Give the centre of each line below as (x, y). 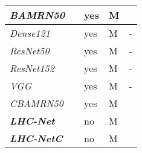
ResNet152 (32, 68)
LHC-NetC (36, 138)
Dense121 (30, 33)
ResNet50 (30, 50)
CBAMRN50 (37, 103)
